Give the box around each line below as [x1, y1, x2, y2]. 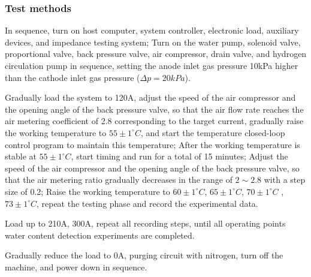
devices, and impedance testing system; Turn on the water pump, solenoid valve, [5, 35, 301, 48]
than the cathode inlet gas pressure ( [5, 71, 140, 83]
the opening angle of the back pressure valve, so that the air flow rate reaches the [5, 103, 304, 115]
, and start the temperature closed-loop [140, 126, 285, 138]
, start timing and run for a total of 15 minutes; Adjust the [71, 150, 288, 162]
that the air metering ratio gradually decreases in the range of [5, 173, 233, 186]
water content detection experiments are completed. [5, 228, 195, 241]
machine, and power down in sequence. [5, 260, 147, 273]
